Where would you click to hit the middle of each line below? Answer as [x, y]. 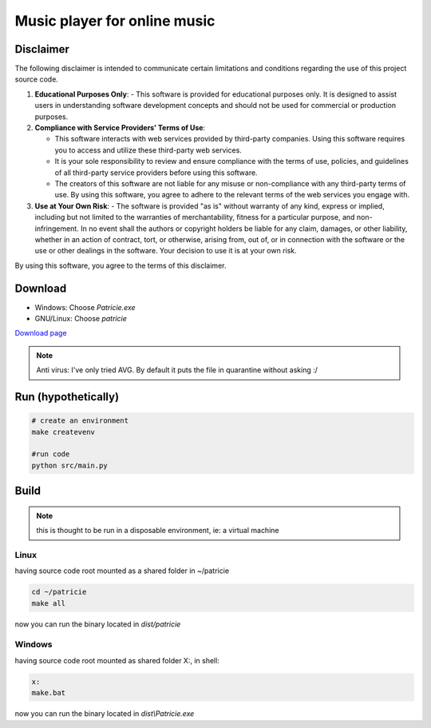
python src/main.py [69, 465]
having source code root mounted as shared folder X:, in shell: [117, 660]
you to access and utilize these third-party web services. [148, 150]
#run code [51, 454]
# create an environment [80, 421]
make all [49, 603]
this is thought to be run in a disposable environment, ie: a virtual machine [158, 531]
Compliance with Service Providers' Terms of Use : [120, 128]
